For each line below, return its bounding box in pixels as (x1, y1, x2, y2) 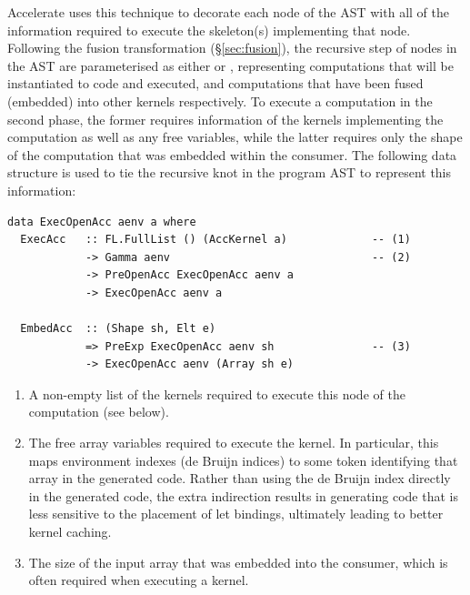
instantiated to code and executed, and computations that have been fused (7, 74, 424, 93)
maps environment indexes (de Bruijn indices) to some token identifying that (28, 450, 458, 469)
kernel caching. (28, 522, 112, 541)
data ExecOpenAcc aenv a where (7, 215, 196, 228)
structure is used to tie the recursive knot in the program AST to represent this (7, 163, 452, 182)
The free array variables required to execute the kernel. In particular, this (28, 433, 439, 452)
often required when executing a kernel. (28, 570, 249, 590)
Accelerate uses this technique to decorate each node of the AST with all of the (7, 3, 449, 21)
